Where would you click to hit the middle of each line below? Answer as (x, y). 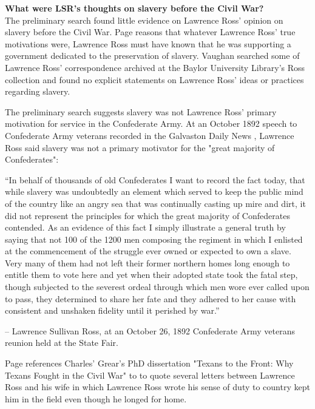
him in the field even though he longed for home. (96, 398)
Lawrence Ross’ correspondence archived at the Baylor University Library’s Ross (155, 67)
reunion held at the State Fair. (62, 343)
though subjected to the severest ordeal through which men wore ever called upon (157, 287)
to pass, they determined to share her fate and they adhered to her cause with (151, 298)
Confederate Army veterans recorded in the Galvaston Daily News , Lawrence (150, 135)
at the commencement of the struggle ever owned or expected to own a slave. (148, 251)
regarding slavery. (38, 91)
